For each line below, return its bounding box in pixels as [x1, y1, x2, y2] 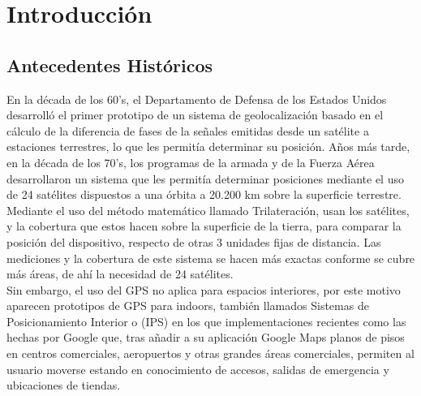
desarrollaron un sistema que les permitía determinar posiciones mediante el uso [6, 170, 404, 187]
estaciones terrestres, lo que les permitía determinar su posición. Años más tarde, [6, 138, 410, 155]
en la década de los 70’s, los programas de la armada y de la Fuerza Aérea [6, 153, 375, 170]
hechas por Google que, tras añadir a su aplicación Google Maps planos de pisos [6, 329, 405, 346]
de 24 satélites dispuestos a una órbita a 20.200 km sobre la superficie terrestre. [6, 186, 402, 203]
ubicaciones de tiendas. [6, 377, 121, 394]
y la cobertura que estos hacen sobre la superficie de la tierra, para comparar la [6, 217, 402, 235]
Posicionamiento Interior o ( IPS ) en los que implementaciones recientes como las [6, 312, 406, 329]
